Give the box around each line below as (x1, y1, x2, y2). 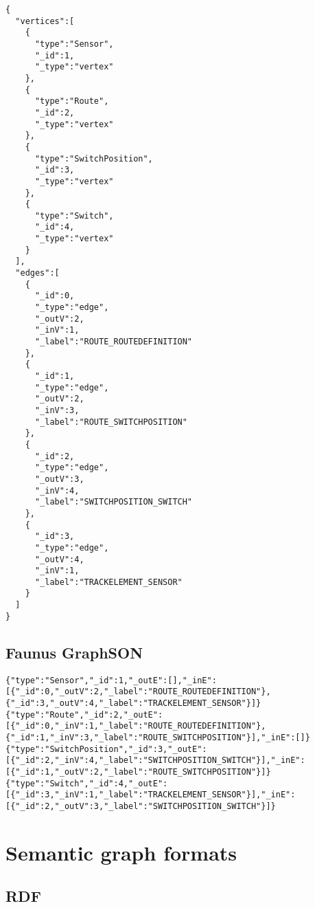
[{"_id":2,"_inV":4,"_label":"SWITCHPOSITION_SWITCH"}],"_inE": (5, 755, 305, 766)
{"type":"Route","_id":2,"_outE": (5, 709, 163, 720)
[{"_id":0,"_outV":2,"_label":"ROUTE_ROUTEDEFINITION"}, (5, 687, 271, 697)
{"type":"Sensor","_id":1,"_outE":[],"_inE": (5, 675, 217, 685)
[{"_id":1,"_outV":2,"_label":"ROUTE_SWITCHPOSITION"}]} (5, 766, 271, 777)
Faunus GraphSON (5, 641, 143, 663)
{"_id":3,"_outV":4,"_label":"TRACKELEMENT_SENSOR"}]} (5, 698, 261, 708)
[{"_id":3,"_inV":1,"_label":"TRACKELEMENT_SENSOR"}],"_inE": (5, 790, 296, 800)
